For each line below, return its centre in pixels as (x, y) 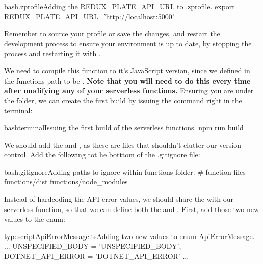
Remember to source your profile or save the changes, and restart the (112, 33)
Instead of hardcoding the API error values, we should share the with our (119, 199)
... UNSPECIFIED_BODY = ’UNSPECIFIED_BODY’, (93, 246)
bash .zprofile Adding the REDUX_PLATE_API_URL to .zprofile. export (120, 6)
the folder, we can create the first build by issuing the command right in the (123, 100)
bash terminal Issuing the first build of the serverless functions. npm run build (124, 127)
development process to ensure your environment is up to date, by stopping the (128, 43)
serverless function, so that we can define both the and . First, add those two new (132, 209)
